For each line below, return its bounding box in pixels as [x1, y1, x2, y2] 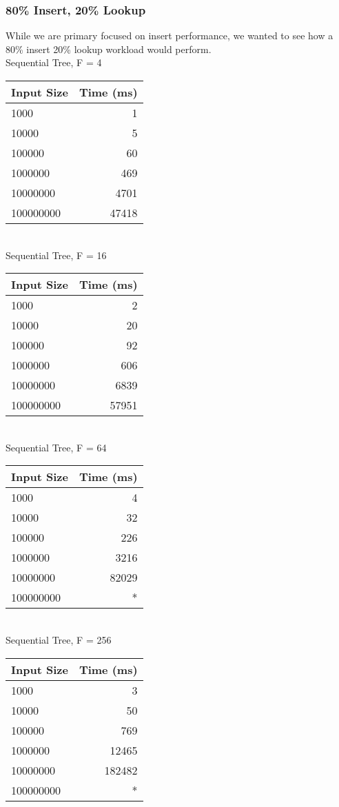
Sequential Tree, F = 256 [6, 632, 112, 646]
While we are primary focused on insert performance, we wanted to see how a [6, 28, 333, 43]
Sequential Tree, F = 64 [6, 440, 107, 454]
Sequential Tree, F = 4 [6, 55, 102, 70]
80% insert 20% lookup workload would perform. [6, 41, 212, 56]
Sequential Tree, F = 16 [6, 247, 107, 262]
